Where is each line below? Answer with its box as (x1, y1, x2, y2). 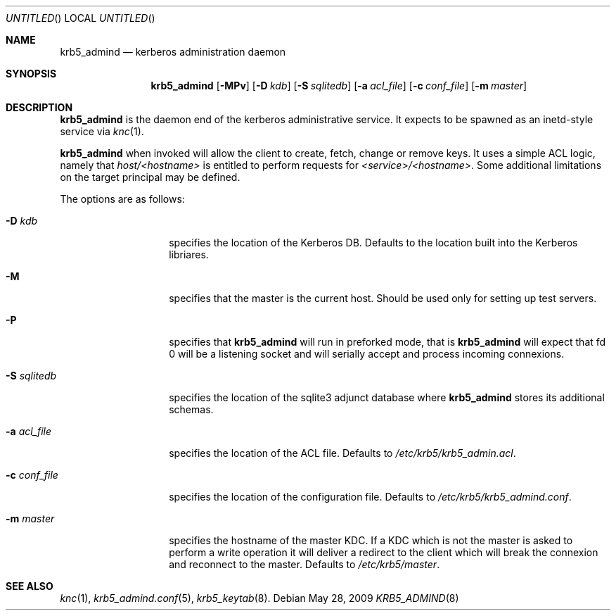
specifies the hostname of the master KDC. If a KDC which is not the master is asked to (169, 534, 573, 546)
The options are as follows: (60, 193, 185, 205)
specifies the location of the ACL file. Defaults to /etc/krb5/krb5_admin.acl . (169, 447, 516, 459)
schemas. (169, 403, 214, 415)
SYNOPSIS (6, 68, 57, 80)
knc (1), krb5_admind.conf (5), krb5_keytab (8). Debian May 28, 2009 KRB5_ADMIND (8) (60, 592, 459, 604)
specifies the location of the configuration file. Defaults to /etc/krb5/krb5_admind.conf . (169, 491, 572, 503)
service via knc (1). (60, 125, 144, 137)
